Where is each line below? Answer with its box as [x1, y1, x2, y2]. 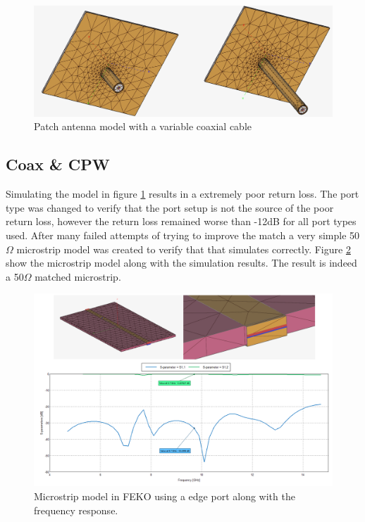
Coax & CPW [6, 153, 110, 175]
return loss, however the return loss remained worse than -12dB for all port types [6, 214, 357, 229]
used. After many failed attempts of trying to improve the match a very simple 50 [6, 227, 360, 242]
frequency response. [34, 502, 118, 517]
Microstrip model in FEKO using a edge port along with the [34, 489, 295, 503]
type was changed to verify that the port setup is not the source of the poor [6, 200, 334, 215]
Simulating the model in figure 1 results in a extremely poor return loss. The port [6, 186, 359, 201]
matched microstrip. [35, 269, 121, 284]
